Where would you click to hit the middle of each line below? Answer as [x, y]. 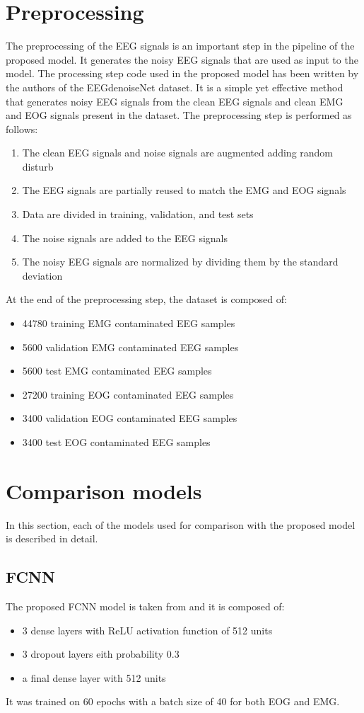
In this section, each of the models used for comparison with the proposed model [181, 524]
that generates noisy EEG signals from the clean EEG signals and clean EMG [175, 101]
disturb [38, 166]
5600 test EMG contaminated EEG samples [117, 371]
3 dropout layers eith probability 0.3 [101, 654]
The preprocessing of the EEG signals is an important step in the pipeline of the [180, 46]
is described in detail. [52, 538]
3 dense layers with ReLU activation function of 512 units [147, 630]
